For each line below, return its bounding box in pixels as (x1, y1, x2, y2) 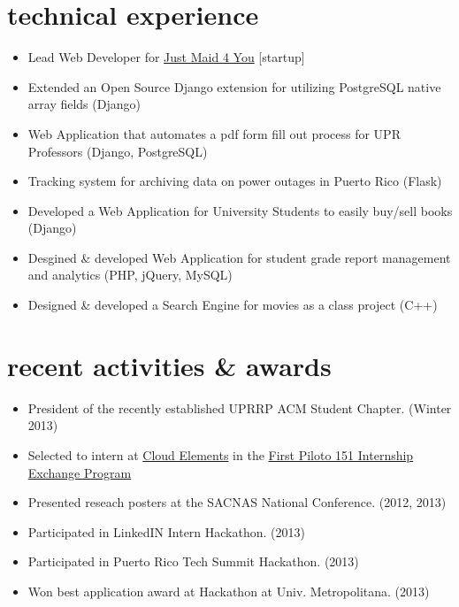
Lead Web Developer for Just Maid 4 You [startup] (27, 48, 305, 66)
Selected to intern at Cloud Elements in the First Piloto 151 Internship (27, 445, 414, 464)
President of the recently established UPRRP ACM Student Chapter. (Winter (27, 398, 452, 417)
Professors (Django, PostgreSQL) (27, 142, 208, 160)
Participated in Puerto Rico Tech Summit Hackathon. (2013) (27, 552, 359, 571)
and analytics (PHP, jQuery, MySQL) (27, 265, 233, 284)
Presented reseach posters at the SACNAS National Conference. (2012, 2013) (27, 493, 447, 511)
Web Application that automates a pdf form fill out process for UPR (27, 124, 401, 142)
